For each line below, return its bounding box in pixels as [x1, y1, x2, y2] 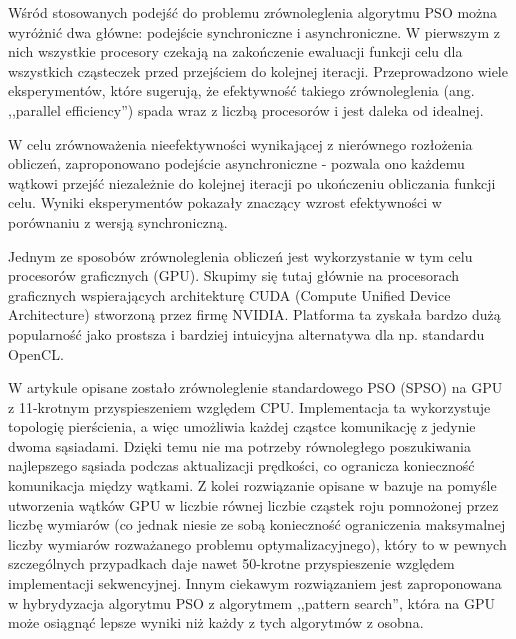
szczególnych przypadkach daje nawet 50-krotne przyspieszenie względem [8, 553, 455, 574]
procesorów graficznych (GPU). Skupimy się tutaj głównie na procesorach [8, 265, 460, 286]
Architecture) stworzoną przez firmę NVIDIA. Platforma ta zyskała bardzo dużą [8, 304, 501, 325]
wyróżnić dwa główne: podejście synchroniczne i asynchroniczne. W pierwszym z [8, 21, 501, 42]
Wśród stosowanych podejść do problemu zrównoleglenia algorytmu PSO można [8, 2, 498, 22]
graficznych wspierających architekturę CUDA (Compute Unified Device [8, 284, 451, 305]
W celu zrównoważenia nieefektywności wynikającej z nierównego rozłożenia [8, 133, 473, 154]
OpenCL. [8, 343, 64, 364]
